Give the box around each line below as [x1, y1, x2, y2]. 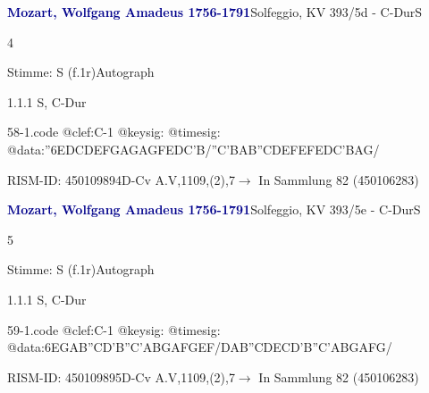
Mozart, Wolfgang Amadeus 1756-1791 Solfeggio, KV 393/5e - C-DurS [7, 200, 421, 219]
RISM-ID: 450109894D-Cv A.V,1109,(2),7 [7, 170, 235, 188]
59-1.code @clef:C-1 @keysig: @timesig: [7, 320, 221, 339]
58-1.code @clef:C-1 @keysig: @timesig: [7, 122, 221, 141]
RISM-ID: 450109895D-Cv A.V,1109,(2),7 [7, 367, 235, 386]
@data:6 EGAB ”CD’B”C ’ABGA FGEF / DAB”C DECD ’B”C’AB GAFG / [7, 338, 392, 356]
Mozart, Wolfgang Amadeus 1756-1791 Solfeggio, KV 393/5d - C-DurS [7, 3, 423, 21]
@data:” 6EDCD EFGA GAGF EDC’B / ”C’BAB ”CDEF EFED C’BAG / [7, 139, 380, 158]
